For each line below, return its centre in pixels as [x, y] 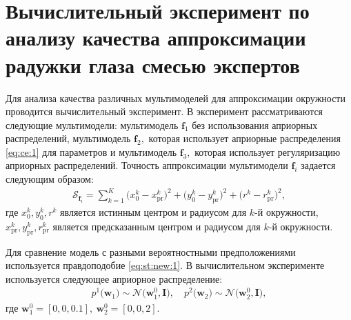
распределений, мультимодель [68, 138]
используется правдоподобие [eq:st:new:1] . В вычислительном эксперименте [165, 265]
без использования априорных [255, 124]
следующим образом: [50, 179]
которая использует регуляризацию [268, 151]
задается [318, 165]
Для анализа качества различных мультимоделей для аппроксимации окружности [175, 98]
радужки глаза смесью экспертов [153, 64]
